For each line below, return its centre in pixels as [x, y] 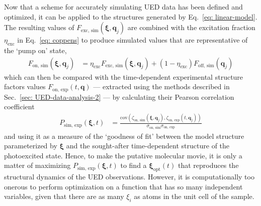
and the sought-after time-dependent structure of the [148, 146]
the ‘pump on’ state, [35, 50]
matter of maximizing [37, 165]
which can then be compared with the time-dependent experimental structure [124, 76]
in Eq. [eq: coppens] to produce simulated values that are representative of [133, 40]
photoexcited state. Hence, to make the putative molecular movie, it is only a [123, 155]
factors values [25, 86]
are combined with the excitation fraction [191, 27]
